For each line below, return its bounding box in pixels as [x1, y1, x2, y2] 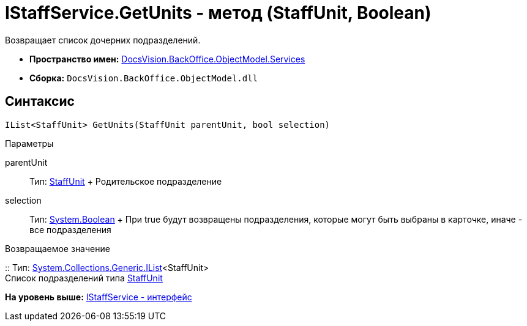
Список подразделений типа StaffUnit [5, 272, 163, 283]
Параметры [5, 138, 54, 149]
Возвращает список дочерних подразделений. [5, 34, 201, 45]
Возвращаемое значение [5, 243, 110, 254]
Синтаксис [5, 94, 75, 109]
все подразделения [29, 224, 111, 235]
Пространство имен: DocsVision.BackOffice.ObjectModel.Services [29, 53, 305, 64]
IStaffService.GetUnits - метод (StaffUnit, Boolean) [5, 2, 432, 23]
